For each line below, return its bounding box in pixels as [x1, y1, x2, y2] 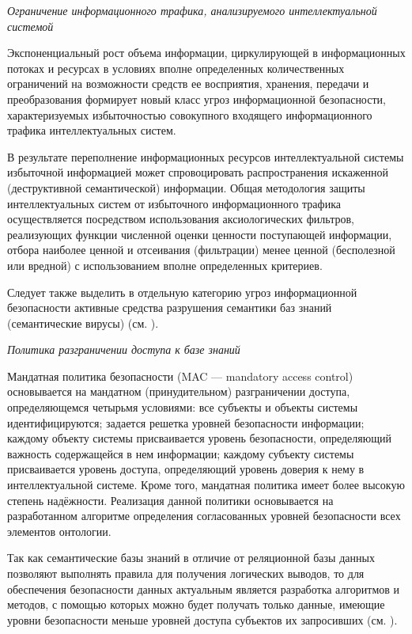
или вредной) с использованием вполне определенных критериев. [7, 256, 323, 273]
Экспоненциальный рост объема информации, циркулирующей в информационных [7, 44, 406, 61]
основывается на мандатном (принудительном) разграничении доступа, [7, 383, 350, 400]
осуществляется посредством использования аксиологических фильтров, [7, 211, 354, 227]
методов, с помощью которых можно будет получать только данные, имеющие [7, 596, 385, 613]
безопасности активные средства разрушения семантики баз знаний [7, 299, 332, 316]
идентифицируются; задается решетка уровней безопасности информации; [7, 414, 365, 431]
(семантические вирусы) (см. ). [7, 314, 159, 331]
